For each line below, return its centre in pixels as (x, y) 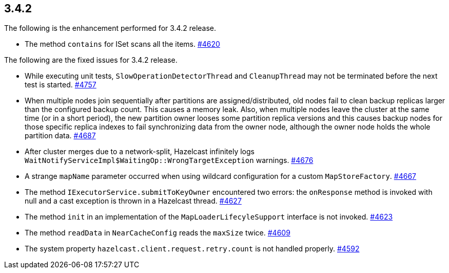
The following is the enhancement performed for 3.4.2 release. (110, 28)
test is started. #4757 (61, 85)
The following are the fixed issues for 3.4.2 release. (91, 60)
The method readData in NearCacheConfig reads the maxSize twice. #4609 (158, 233)
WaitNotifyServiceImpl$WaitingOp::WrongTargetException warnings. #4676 (169, 160)
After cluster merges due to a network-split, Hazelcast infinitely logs (140, 152)
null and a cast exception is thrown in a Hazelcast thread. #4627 (133, 201)
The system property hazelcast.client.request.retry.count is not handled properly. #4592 (192, 249)
